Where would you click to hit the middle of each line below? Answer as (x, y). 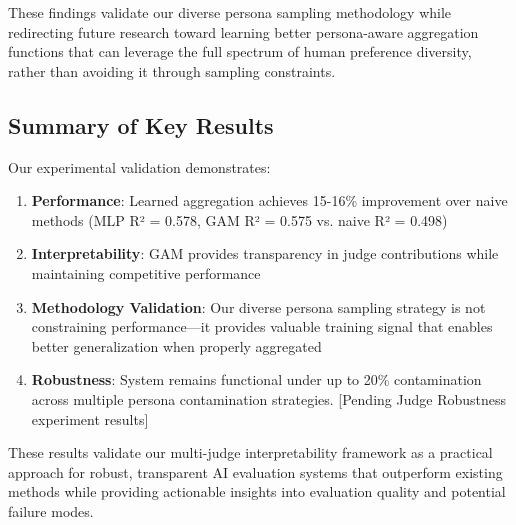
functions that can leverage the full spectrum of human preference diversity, (240, 51)
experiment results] (90, 418)
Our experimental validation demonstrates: (139, 166)
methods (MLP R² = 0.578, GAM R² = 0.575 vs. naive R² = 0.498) (239, 219)
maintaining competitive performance (146, 272)
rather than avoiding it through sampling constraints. (172, 70)
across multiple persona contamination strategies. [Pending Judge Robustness (269, 398)
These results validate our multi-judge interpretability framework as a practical (250, 452)
